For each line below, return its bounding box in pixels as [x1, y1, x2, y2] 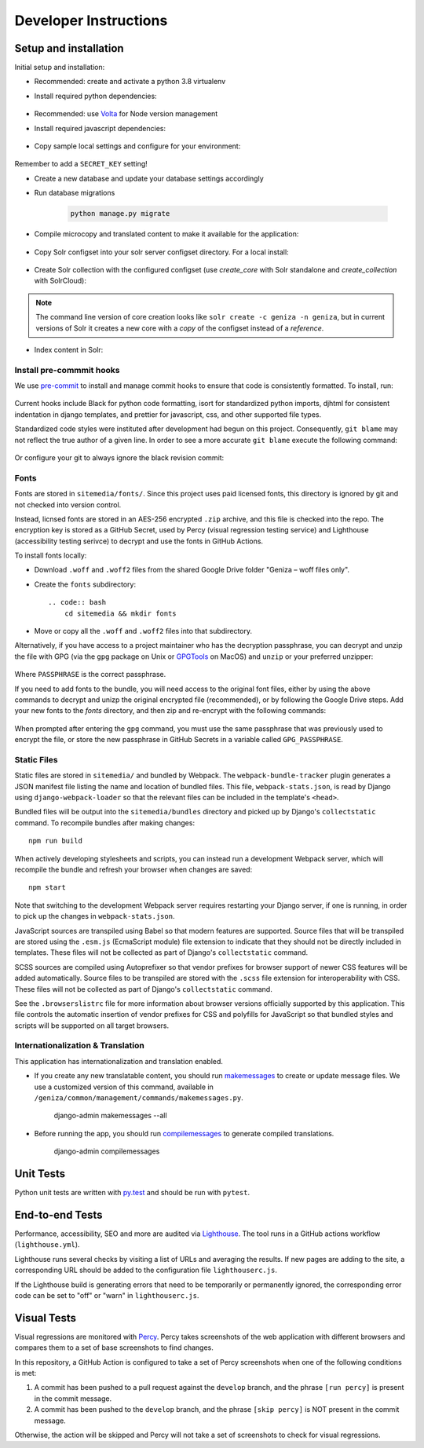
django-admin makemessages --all [53, 1111, 168, 1121]
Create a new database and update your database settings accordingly [34, 174, 265, 183]
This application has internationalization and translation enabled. [14, 1056, 224, 1066]
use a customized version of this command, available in [34, 1082, 214, 1091]
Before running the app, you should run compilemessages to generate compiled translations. [34, 1128, 334, 1138]
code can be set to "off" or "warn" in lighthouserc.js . [14, 1290, 199, 1300]
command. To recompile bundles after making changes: [14, 817, 196, 828]
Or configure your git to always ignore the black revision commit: [14, 452, 225, 463]
